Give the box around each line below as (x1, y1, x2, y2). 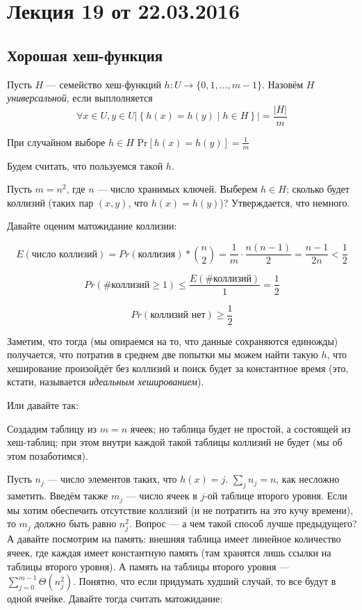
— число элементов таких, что (47, 472, 177, 486)
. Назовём (262, 77, 304, 91)
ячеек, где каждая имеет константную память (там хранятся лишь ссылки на (7, 545, 331, 559)
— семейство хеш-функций (46, 77, 161, 91)
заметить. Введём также (7, 488, 108, 503)
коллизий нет (150, 310, 206, 321)
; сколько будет (286, 182, 349, 196)
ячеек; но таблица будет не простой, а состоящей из (130, 421, 351, 435)
